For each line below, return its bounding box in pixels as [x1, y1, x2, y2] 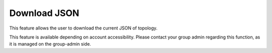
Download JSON [9, 7, 80, 18]
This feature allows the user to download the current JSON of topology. [9, 25, 158, 31]
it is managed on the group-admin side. [9, 41, 91, 47]
